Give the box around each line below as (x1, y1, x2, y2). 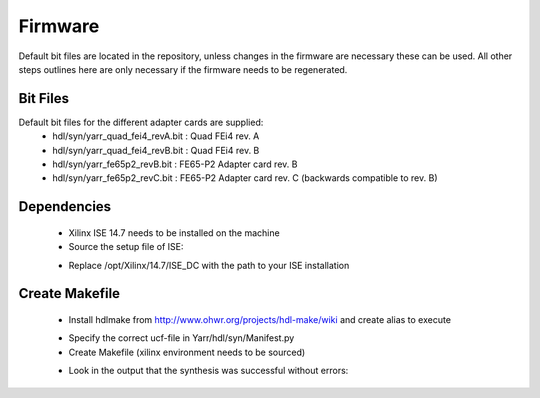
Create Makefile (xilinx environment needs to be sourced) (68, 346, 306, 358)
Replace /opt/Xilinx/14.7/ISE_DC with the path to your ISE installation (68, 259, 350, 271)
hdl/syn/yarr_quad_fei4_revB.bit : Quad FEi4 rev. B (52, 144, 260, 156)
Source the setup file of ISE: (68, 241, 184, 253)
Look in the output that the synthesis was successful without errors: (68, 365, 349, 377)
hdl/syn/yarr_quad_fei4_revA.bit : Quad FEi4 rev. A (52, 130, 260, 142)
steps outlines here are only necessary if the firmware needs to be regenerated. (18, 63, 348, 75)
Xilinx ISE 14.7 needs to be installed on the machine (68, 226, 280, 239)
